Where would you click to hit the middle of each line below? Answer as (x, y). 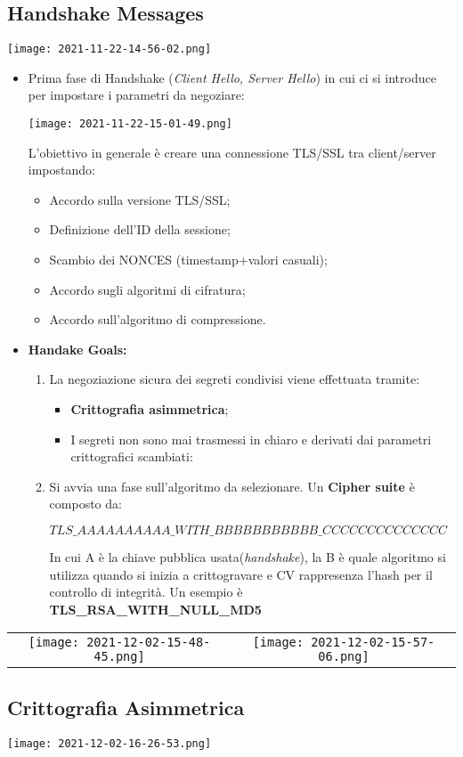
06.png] (344, 657)
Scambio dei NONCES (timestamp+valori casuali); (188, 260)
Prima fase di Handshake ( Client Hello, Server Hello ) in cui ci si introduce (232, 77)
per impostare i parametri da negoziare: (136, 95)
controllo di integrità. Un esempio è (146, 592)
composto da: (85, 504)
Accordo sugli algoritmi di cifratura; (147, 289)
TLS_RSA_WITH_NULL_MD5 (155, 609)
